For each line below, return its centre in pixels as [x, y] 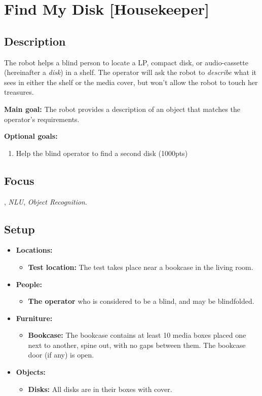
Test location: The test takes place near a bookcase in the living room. [141, 267]
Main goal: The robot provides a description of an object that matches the [122, 109]
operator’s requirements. [42, 119]
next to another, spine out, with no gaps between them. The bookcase [137, 345]
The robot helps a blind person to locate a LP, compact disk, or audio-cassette [126, 62]
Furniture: [34, 318]
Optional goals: [31, 136]
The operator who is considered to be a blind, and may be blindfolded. [141, 301]
